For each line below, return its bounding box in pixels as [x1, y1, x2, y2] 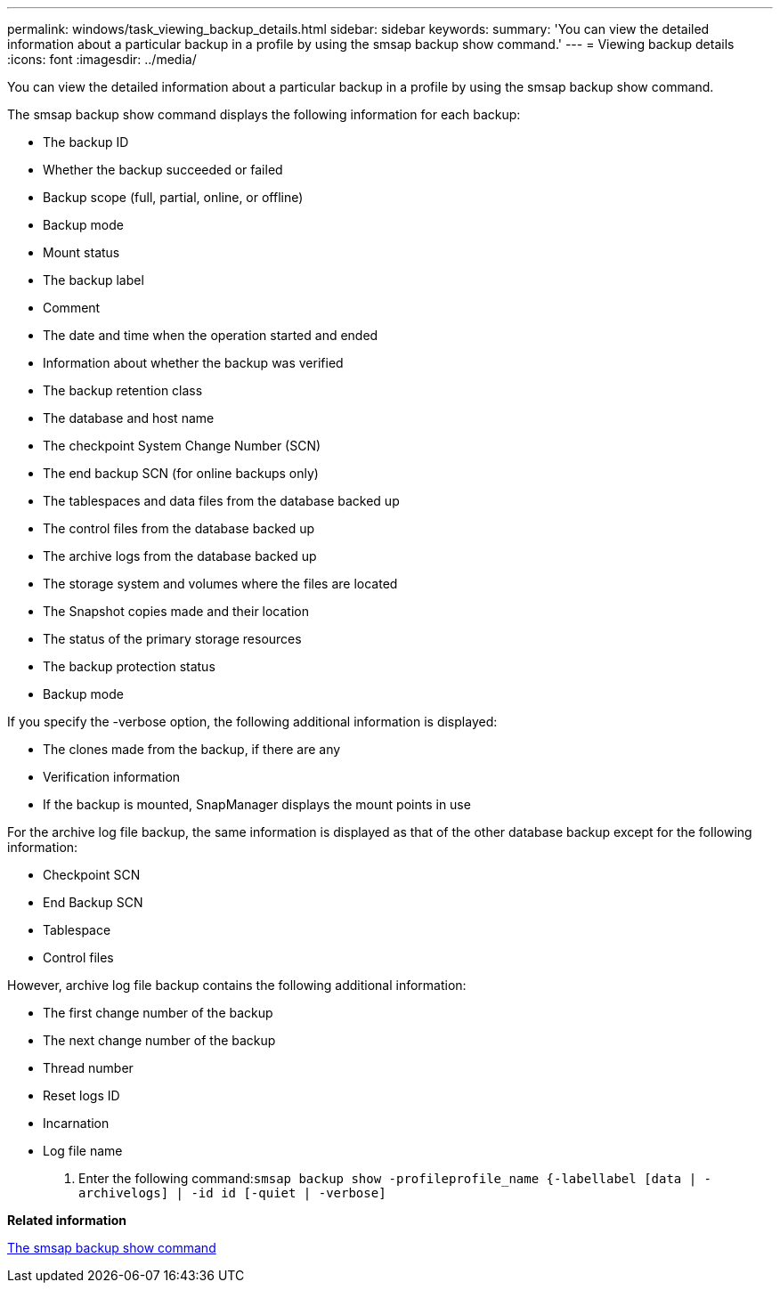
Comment [43, 300, 101, 315]
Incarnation [43, 1116, 110, 1131]
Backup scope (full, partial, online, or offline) [43, 190, 304, 205]
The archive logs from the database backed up [43, 548, 317, 564]
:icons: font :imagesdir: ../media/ [7, 52, 197, 67]
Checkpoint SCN [43, 867, 141, 882]
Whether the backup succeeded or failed [43, 162, 283, 177]
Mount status [43, 245, 120, 260]
